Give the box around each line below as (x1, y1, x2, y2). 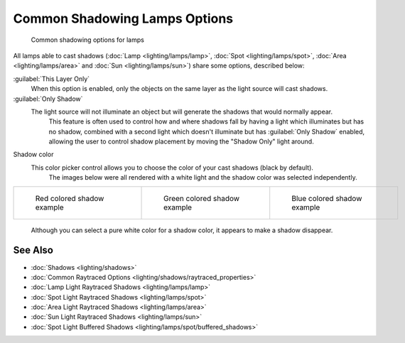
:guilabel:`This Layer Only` (13, 75, 90, 83)
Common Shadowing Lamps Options (13, 11, 234, 26)
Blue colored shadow (291, 193, 362, 203)
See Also (13, 244, 53, 256)
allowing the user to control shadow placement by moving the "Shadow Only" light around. (48, 137, 314, 146)
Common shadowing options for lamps (31, 36, 145, 44)
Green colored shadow (163, 193, 240, 203)
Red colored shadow (35, 193, 104, 203)
